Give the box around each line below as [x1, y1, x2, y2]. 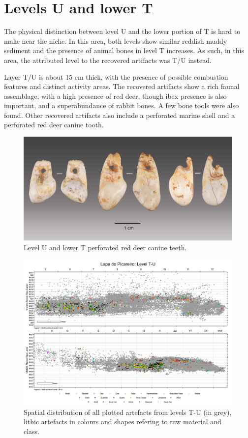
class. [24, 426, 40, 436]
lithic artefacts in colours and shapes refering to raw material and [24, 416, 221, 427]
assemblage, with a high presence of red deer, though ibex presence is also [4, 90, 227, 101]
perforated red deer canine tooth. [4, 119, 104, 130]
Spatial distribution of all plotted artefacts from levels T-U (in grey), [24, 407, 232, 417]
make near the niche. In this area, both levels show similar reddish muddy [4, 35, 227, 46]
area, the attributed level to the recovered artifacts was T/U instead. [4, 55, 212, 65]
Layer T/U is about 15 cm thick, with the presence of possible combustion [4, 71, 228, 82]
